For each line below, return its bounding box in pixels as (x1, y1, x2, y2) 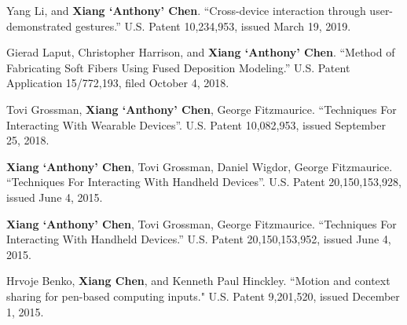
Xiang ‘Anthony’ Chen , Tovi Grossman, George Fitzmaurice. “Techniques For (6, 215, 397, 232)
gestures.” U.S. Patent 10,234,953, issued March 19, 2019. (75, 17, 351, 34)
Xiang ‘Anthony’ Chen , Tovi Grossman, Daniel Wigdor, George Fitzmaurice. (6, 158, 393, 174)
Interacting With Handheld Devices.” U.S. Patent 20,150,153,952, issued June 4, (6, 231, 391, 247)
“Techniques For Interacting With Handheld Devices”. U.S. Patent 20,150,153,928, (6, 173, 401, 190)
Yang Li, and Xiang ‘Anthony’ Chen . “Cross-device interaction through (6, 2, 366, 18)
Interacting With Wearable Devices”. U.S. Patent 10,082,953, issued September (6, 116, 386, 133)
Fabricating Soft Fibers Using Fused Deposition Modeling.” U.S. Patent (6, 59, 350, 75)
